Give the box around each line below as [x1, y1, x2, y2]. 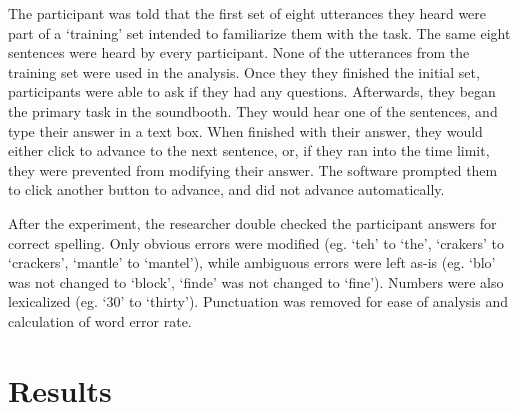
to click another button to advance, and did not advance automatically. [8, 179, 445, 200]
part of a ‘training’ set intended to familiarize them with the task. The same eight [8, 22, 511, 43]
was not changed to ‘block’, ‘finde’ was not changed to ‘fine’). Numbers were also [8, 271, 504, 292]
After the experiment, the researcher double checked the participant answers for [8, 212, 497, 233]
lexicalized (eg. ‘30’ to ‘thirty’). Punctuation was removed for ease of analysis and [8, 291, 508, 312]
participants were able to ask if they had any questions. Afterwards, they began [8, 81, 496, 102]
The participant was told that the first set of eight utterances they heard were [8, 3, 487, 23]
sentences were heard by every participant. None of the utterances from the [8, 42, 470, 63]
